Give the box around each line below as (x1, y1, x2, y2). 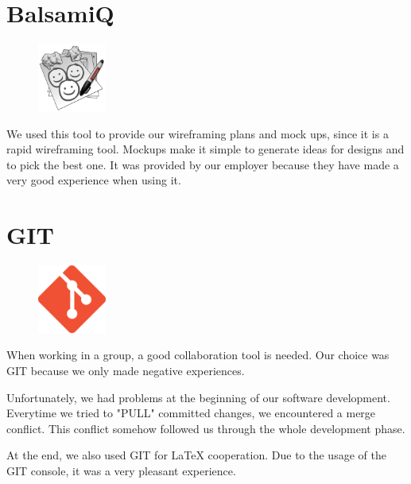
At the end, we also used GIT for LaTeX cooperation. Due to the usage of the (6, 447, 386, 463)
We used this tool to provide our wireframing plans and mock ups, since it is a (6, 125, 389, 141)
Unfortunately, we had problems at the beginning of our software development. (6, 389, 390, 405)
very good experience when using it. (6, 172, 181, 188)
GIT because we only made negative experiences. (6, 362, 245, 378)
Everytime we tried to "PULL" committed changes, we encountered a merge (6, 405, 376, 421)
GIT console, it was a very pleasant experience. (6, 462, 236, 478)
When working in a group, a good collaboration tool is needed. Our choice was (6, 347, 390, 363)
